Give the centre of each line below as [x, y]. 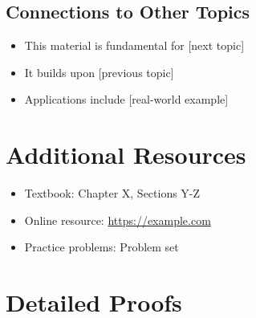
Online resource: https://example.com [118, 220]
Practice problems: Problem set [102, 247]
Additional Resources [126, 155]
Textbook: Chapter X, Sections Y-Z [112, 193]
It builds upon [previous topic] [99, 72]
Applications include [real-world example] [126, 99]
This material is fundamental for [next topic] [134, 45]
